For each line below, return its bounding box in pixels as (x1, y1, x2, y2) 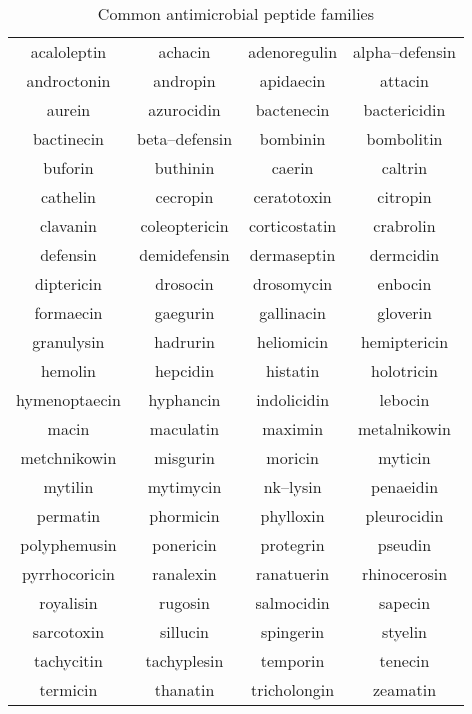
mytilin (43, 475, 94, 498)
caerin (271, 156, 314, 179)
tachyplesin (145, 649, 224, 672)
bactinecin (32, 127, 105, 150)
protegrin (260, 533, 325, 556)
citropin (377, 185, 432, 208)
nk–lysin (263, 475, 322, 498)
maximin (262, 417, 324, 440)
